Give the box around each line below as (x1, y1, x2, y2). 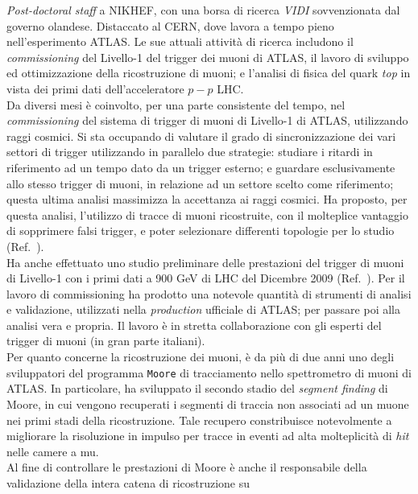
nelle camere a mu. (6, 443, 99, 459)
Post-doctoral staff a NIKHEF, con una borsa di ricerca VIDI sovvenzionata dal (6, 2, 400, 18)
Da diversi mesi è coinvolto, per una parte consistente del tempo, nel (6, 96, 346, 113)
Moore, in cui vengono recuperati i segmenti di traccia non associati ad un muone (6, 395, 409, 412)
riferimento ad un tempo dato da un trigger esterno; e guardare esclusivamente (6, 158, 395, 175)
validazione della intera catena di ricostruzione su (6, 474, 250, 491)
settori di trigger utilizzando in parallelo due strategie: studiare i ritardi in (6, 143, 373, 160)
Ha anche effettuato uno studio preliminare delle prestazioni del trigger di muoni (6, 253, 404, 270)
